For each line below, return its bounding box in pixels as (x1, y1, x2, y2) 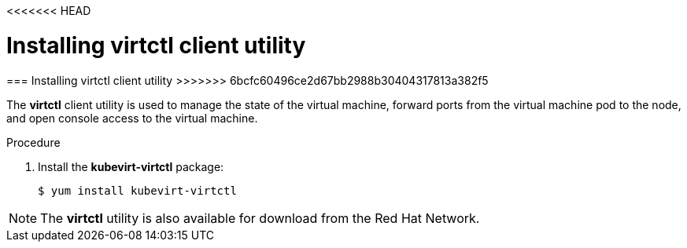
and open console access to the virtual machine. (6, 111, 258, 125)
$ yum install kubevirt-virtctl (38, 184, 237, 197)
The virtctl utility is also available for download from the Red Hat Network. (40, 210, 480, 226)
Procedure (6, 135, 61, 149)
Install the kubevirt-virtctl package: (38, 159, 224, 173)
